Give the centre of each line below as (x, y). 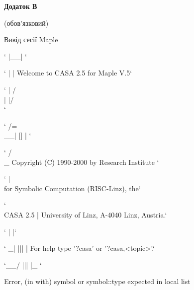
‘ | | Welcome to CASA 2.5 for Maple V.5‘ (68, 73)
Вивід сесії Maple (31, 39)
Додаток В (21, 6)
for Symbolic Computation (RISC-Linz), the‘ (72, 188)
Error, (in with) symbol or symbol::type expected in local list (97, 281)
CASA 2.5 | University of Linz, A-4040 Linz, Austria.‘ (86, 214)
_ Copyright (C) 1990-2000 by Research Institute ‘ (82, 162)
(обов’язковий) (26, 23)
